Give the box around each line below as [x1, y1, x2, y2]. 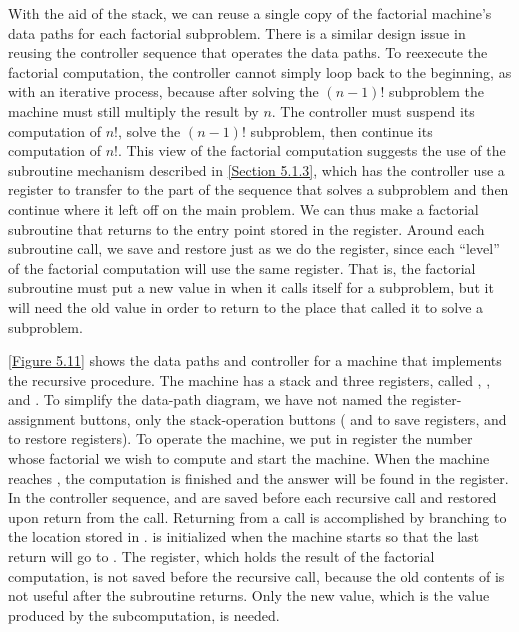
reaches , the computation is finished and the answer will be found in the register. [8, 467, 509, 488]
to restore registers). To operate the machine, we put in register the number [8, 428, 473, 449]
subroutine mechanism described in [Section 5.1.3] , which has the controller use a [8, 159, 505, 180]
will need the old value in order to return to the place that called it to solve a [8, 296, 484, 317]
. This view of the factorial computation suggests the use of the [117, 140, 506, 161]
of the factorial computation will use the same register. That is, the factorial [8, 257, 476, 278]
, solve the [117, 120, 181, 141]
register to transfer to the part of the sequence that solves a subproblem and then [8, 179, 509, 200]
